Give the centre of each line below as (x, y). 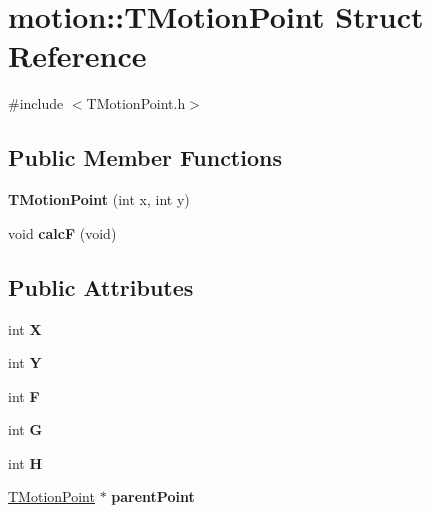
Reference (77, 55)
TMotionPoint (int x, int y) (99, 199)
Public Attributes (101, 286)
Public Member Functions (145, 157)
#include (36, 103)
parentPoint (153, 496)
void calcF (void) (62, 232)
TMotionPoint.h (136, 103)
